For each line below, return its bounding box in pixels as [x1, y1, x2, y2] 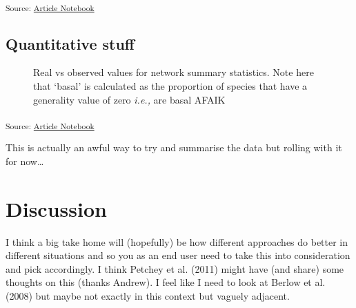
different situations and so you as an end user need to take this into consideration [6, 248, 350, 262]
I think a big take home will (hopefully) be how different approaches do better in [6, 234, 348, 249]
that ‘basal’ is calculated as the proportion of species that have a [33, 78, 308, 93]
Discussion [6, 194, 107, 222]
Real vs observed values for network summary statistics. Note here [33, 65, 314, 79]
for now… [6, 153, 44, 168]
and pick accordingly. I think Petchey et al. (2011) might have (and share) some [6, 261, 344, 276]
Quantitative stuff [6, 32, 135, 54]
